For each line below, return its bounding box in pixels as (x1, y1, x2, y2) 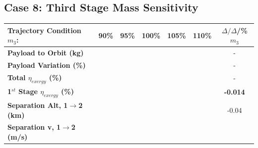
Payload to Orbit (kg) (7, 48, 84, 58)
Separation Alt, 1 (7, 99, 68, 110)
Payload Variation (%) (7, 59, 86, 70)
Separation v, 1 (7, 122, 61, 132)
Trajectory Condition (7, 25, 81, 35)
